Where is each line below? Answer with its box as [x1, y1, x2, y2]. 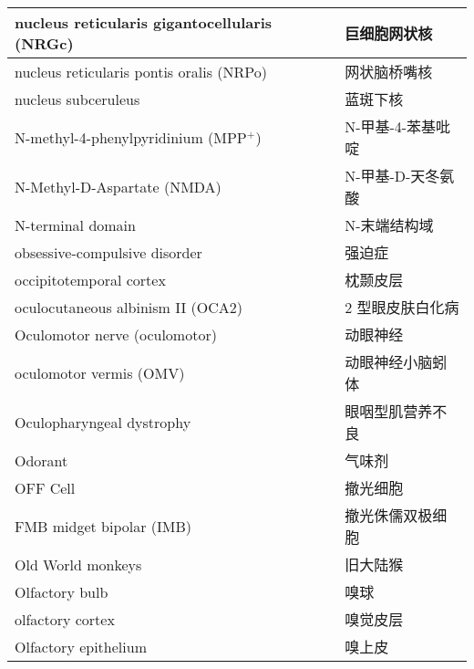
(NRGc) [15, 33, 74, 54]
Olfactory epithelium [15, 635, 147, 657]
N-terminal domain [15, 214, 136, 235]
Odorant [15, 449, 68, 471]
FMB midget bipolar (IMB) [15, 515, 192, 537]
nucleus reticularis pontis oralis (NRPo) [15, 60, 267, 82]
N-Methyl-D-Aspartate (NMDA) [15, 175, 222, 197]
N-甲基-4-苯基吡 [345, 116, 451, 137]
